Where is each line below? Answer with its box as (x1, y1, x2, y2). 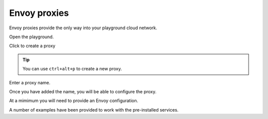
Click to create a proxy (9, 43, 56, 49)
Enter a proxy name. (9, 79, 51, 85)
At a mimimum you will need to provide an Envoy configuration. (9, 98, 138, 104)
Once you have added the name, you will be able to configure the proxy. (9, 88, 157, 94)
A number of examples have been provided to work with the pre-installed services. (9, 107, 179, 113)
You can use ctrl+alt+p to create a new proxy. (22, 66, 122, 72)
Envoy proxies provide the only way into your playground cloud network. (9, 25, 157, 31)
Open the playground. (9, 34, 54, 40)
